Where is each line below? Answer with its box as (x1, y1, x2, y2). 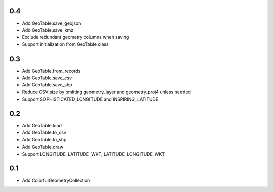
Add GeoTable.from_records (22, 68, 81, 74)
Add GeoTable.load (22, 123, 62, 129)
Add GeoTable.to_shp (22, 136, 67, 142)
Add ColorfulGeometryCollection (22, 177, 90, 183)
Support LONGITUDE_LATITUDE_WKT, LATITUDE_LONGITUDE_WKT (22, 151, 165, 157)
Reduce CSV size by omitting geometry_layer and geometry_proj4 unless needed (22, 89, 191, 95)
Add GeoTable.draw (22, 144, 63, 150)
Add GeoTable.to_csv (22, 129, 67, 136)
